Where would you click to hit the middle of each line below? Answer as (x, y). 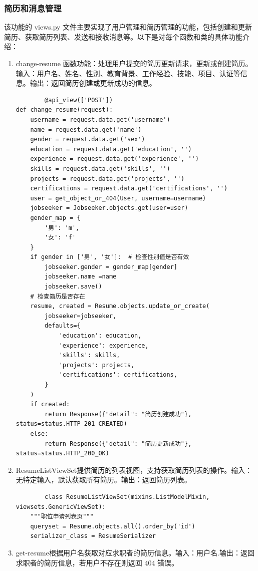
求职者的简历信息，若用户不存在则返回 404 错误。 (97, 562)
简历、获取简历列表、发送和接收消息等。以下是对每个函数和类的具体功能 (123, 36)
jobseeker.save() (73, 287)
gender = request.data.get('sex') (88, 139)
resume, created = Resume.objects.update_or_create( (120, 306)
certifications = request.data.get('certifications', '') (129, 189)
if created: (50, 404)
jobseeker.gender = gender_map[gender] (111, 267)
